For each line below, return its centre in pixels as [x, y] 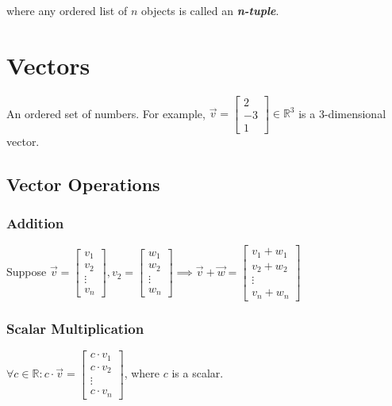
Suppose [27, 272]
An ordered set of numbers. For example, [106, 113]
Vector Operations [83, 184]
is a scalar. [198, 373]
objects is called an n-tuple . [210, 10]
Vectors [48, 65]
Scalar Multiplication [75, 328]
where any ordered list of [67, 10]
